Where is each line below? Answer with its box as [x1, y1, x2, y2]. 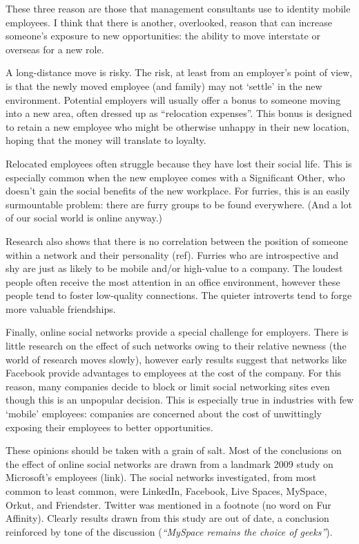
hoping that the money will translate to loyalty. [6, 133, 206, 147]
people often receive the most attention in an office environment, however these [6, 274, 340, 289]
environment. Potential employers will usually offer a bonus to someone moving [6, 92, 341, 107]
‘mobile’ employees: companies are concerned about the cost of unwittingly [6, 406, 322, 421]
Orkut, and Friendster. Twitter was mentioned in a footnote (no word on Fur [6, 497, 331, 511]
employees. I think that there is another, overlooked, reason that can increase [6, 15, 332, 29]
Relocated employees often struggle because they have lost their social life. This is [6, 156, 352, 170]
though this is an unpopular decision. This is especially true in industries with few [6, 392, 353, 407]
